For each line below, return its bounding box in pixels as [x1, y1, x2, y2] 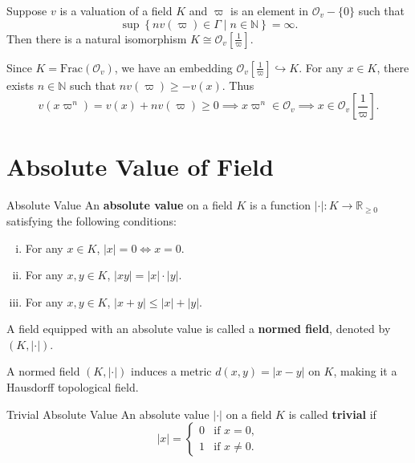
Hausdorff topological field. [6, 379, 139, 396]
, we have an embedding [114, 59, 233, 75]
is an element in [230, 2, 308, 18]
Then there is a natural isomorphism [6, 30, 187, 47]
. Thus [222, 76, 254, 93]
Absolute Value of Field [6, 150, 274, 183]
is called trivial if [288, 405, 376, 422]
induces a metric [131, 363, 212, 380]
